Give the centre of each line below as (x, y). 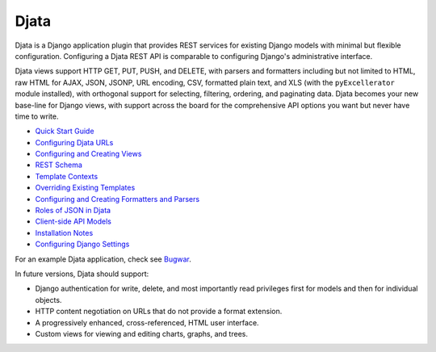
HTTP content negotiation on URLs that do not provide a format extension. (159, 312)
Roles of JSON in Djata (73, 211)
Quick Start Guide (65, 131)
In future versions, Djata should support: (82, 274)
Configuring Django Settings (82, 244)
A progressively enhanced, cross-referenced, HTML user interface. (147, 322)
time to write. (37, 116)
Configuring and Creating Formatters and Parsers (117, 199)
